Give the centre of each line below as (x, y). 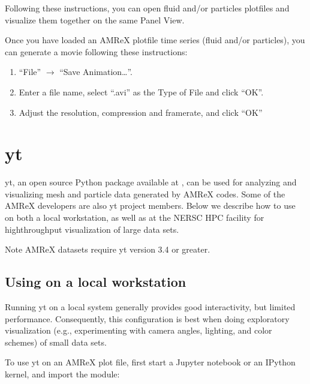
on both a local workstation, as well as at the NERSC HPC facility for (135, 217)
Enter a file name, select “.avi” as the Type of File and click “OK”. (141, 91)
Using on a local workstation (96, 282)
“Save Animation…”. (96, 72)
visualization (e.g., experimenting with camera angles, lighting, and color (139, 330)
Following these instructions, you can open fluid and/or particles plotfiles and (147, 8)
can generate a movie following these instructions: (96, 51)
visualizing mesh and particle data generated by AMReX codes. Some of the (145, 193)
